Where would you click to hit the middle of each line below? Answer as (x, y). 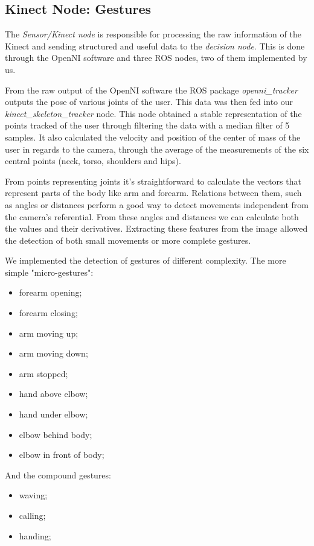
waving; (33, 495)
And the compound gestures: (58, 475)
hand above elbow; (53, 394)
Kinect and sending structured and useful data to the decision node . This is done (155, 46)
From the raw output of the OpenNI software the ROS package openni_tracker (151, 90)
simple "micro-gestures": (49, 272)
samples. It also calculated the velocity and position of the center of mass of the (153, 137)
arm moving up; (49, 333)
